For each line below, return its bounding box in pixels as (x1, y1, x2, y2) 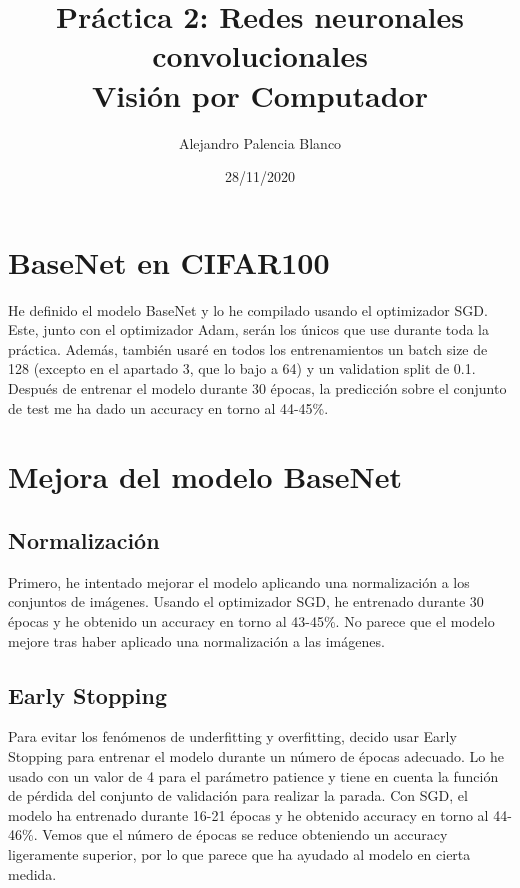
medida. (8, 863, 57, 884)
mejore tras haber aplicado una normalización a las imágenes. (8, 630, 385, 651)
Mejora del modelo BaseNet (8, 456, 402, 497)
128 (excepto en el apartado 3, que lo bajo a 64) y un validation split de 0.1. (8, 358, 476, 379)
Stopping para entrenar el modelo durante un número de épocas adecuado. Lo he (8, 745, 504, 766)
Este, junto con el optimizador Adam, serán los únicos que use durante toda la (8, 319, 489, 340)
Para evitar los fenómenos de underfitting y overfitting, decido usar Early (8, 726, 457, 747)
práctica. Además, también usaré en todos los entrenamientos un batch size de (8, 338, 488, 359)
